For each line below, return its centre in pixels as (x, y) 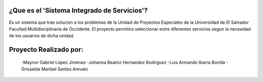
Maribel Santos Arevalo (65, 69)
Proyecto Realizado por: (46, 50)
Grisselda (31, 69)
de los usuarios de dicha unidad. (42, 36)
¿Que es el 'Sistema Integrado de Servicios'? (78, 10)
